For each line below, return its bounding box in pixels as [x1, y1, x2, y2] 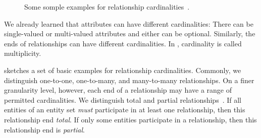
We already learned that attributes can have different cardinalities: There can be [4, 18, 253, 29]
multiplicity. [4, 48, 41, 58]
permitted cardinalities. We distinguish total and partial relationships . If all [4, 94, 242, 105]
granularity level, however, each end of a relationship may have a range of [4, 85, 232, 95]
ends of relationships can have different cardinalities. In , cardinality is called [4, 38, 242, 48]
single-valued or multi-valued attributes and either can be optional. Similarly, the [4, 28, 255, 39]
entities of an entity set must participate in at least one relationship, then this [4, 104, 245, 115]
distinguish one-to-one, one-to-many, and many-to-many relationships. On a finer [4, 75, 254, 85]
